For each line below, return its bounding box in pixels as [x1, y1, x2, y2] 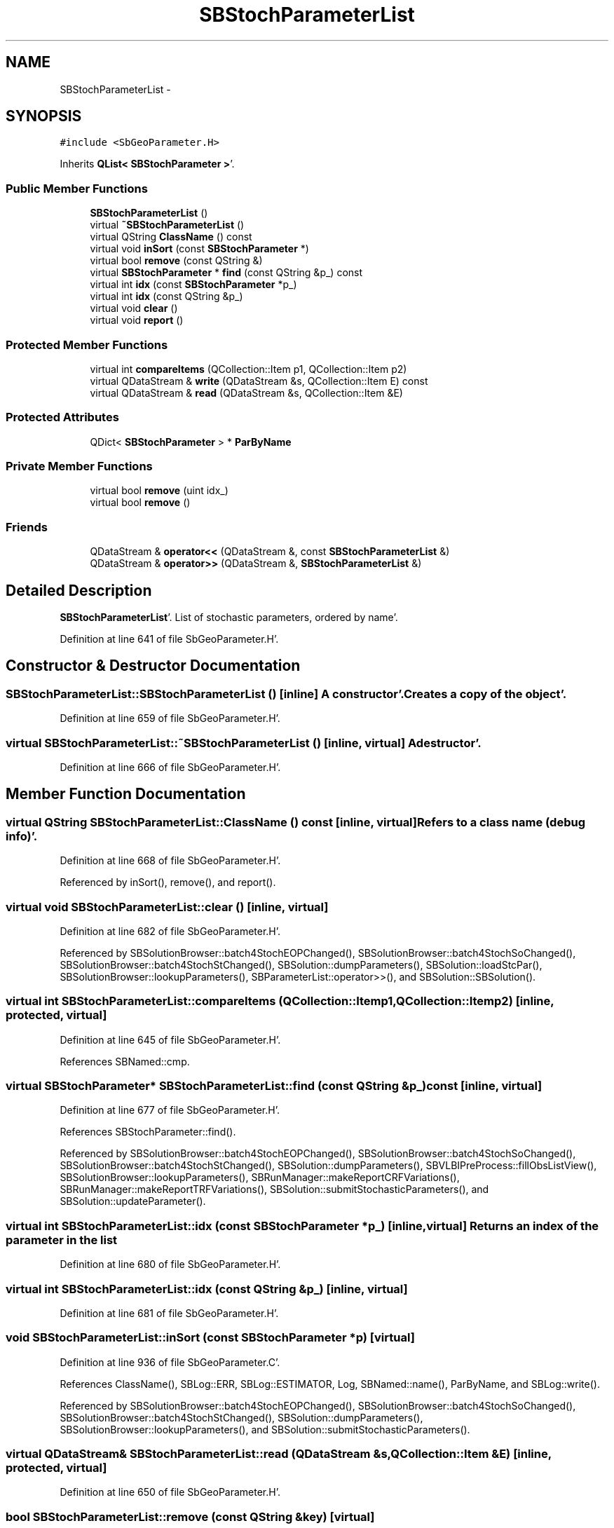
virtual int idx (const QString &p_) [90, 290, 243, 303]
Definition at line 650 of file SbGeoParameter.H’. [60, 1486, 280, 1499]
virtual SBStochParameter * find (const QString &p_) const [90, 266, 363, 279]
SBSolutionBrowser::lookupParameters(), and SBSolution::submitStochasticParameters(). [60, 1423, 470, 1435]
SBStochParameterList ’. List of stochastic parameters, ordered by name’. [60, 611, 398, 624]
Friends [6, 519, 48, 534]
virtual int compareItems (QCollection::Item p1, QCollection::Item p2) [90, 362, 407, 375]
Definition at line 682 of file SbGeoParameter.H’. [60, 925, 281, 937]
